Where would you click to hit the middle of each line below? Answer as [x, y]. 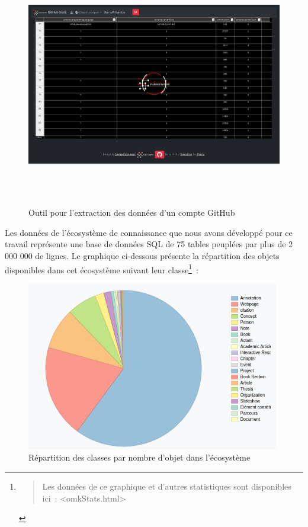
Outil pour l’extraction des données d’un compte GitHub [132, 213]
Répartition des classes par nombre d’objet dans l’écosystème [139, 457]
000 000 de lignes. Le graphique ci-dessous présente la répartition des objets [142, 256]
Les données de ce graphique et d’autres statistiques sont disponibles [167, 486]
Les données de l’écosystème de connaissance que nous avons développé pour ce [149, 232]
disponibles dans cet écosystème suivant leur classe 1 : [102, 269]
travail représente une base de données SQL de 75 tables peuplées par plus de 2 [149, 244]
